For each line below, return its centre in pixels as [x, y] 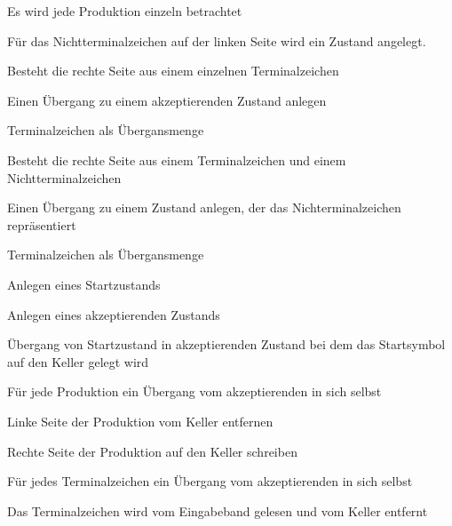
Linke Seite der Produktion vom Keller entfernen [140, 421]
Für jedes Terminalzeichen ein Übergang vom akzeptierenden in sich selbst [210, 481]
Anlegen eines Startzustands [84, 284]
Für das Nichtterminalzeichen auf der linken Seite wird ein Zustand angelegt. [217, 40]
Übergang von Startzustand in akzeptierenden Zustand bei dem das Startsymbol [226, 344]
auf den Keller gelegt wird [78, 361]
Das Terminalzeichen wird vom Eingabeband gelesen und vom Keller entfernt [218, 510]
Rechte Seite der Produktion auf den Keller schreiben [152, 451]
